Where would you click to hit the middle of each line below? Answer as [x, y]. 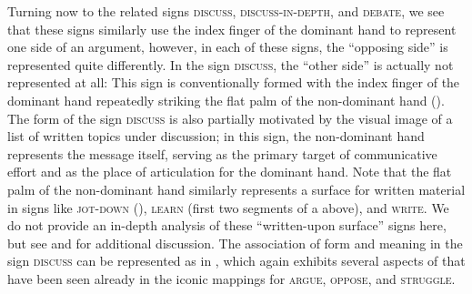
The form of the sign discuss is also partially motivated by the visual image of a [230, 118]
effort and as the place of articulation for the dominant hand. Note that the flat [230, 172]
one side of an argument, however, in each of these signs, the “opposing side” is [228, 47]
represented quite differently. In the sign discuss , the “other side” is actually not [231, 64]
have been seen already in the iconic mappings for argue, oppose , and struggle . [231, 278]
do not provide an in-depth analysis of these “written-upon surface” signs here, [227, 225]
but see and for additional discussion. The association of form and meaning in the [235, 243]
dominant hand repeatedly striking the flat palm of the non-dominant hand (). [226, 100]
